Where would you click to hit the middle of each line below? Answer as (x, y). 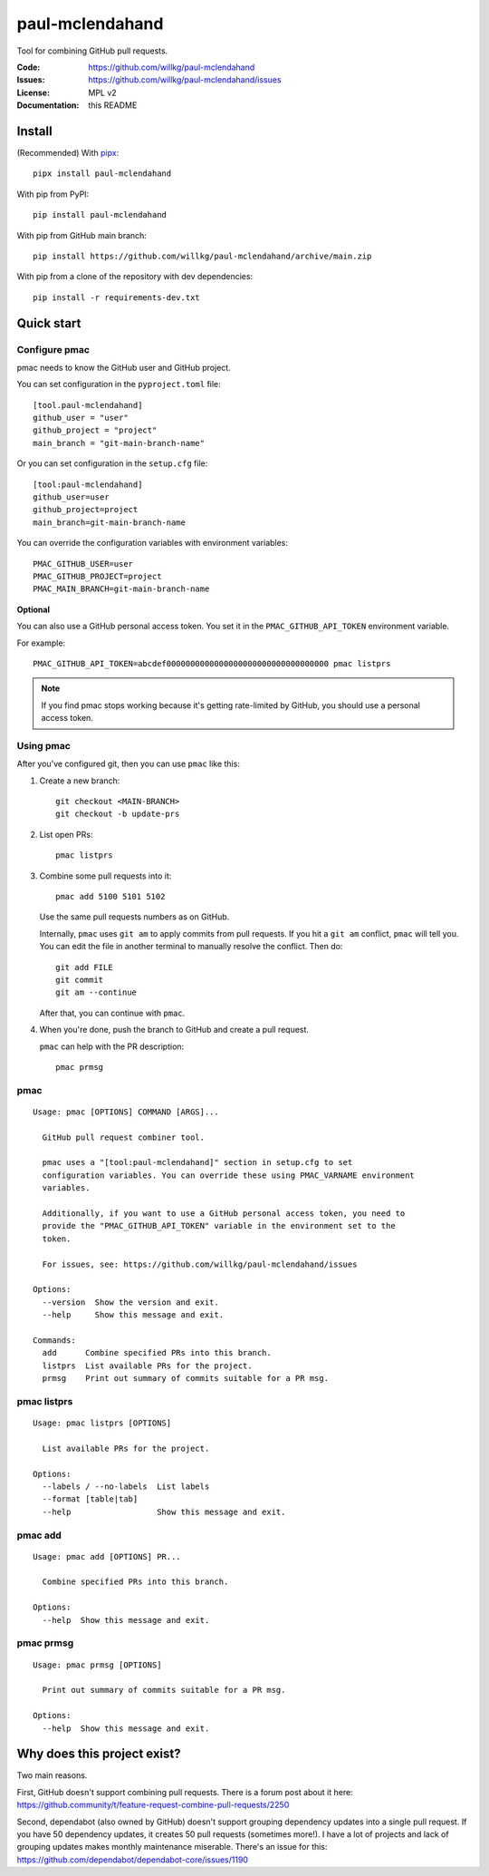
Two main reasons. (52, 1775)
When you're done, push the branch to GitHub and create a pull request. (174, 1030)
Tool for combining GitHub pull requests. (92, 51)
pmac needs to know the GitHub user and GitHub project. (124, 367)
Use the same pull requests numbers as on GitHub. (134, 917)
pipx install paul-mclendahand (102, 174)
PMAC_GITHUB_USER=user (83, 564)
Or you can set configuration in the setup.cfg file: (112, 463)
